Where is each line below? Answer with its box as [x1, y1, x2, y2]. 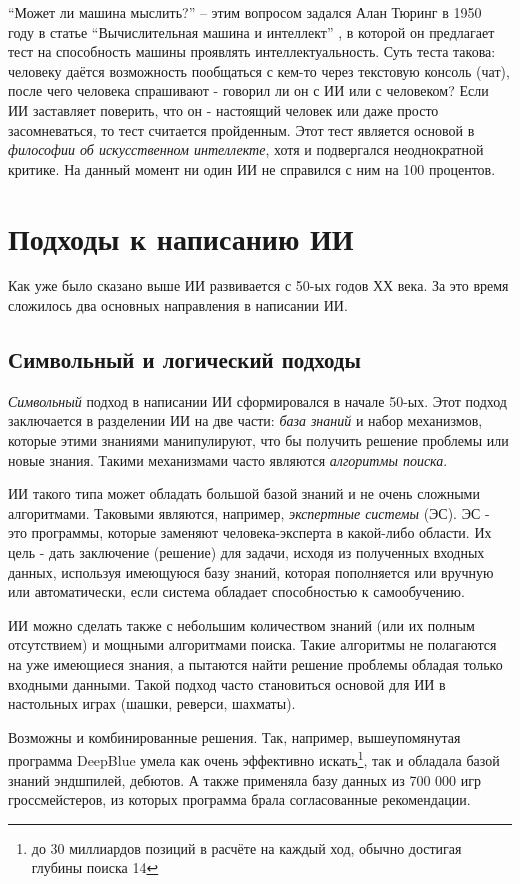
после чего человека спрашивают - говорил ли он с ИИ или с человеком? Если [8, 80, 489, 101]
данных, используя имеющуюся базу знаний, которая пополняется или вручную [8, 561, 494, 582]
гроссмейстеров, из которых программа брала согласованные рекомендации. [8, 789, 471, 810]
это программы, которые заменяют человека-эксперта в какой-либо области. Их [8, 522, 492, 543]
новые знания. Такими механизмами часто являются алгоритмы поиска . [8, 449, 448, 470]
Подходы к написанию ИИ [8, 217, 354, 258]
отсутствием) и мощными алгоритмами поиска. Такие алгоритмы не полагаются [8, 634, 497, 655]
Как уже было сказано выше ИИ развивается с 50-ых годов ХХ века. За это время [8, 275, 509, 296]
